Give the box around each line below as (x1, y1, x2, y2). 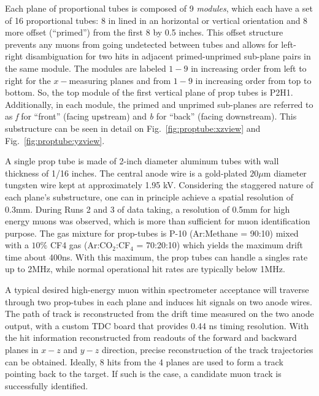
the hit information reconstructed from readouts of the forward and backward (5, 331, 297, 344)
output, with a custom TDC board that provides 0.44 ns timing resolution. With (5, 319, 309, 332)
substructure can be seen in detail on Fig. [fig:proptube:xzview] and (5, 121, 261, 134)
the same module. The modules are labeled (5, 61, 166, 74)
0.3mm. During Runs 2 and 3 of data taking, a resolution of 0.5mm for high (5, 202, 290, 215)
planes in (5, 343, 39, 356)
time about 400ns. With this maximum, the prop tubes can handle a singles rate (5, 250, 308, 263)
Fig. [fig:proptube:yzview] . (5, 134, 105, 147)
